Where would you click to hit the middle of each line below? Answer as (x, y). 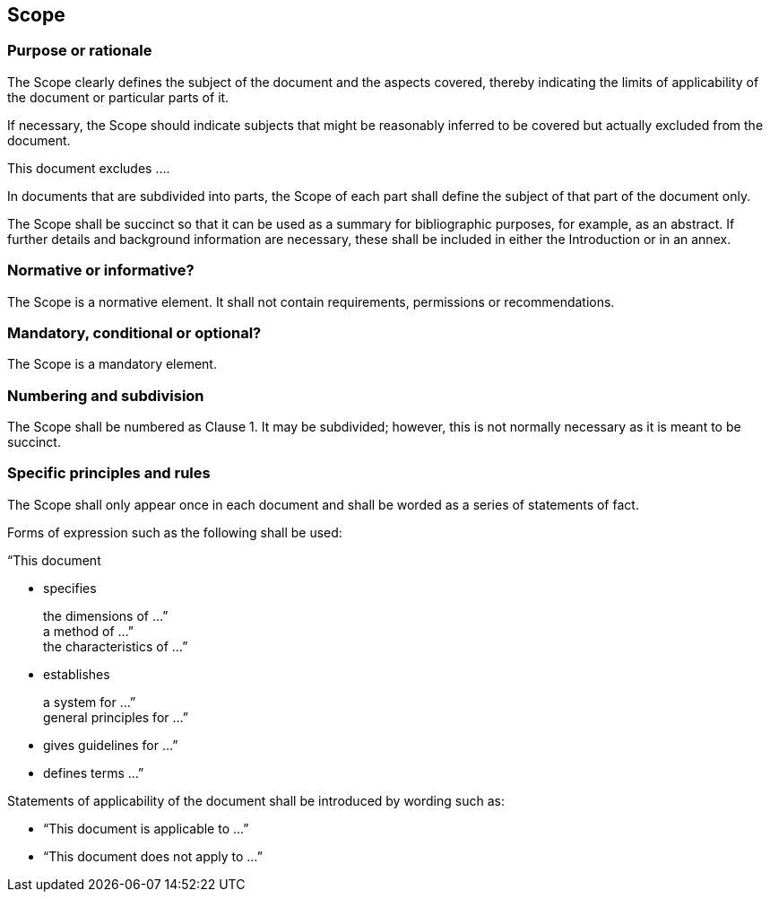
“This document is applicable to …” (146, 828)
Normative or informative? (101, 271)
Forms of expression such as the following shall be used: (175, 532)
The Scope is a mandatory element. (112, 364)
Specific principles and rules (109, 473)
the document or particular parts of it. (118, 97)
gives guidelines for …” (111, 745)
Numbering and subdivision (106, 395)
